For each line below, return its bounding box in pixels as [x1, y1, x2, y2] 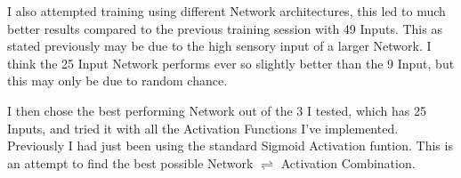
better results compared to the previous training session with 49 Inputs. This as [7, 19, 442, 37]
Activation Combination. [280, 153, 416, 172]
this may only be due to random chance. [7, 71, 228, 90]
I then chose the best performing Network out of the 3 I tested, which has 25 [7, 101, 426, 119]
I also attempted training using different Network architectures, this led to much [7, 2, 446, 20]
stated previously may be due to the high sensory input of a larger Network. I [7, 36, 432, 55]
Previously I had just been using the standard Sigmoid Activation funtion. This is [7, 136, 453, 155]
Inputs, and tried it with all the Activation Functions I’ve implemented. [7, 118, 399, 137]
